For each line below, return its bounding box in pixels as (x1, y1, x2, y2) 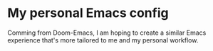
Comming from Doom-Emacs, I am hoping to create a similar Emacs (7, 28, 207, 37)
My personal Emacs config (7, 5, 169, 21)
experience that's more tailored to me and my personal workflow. (7, 35, 199, 44)
